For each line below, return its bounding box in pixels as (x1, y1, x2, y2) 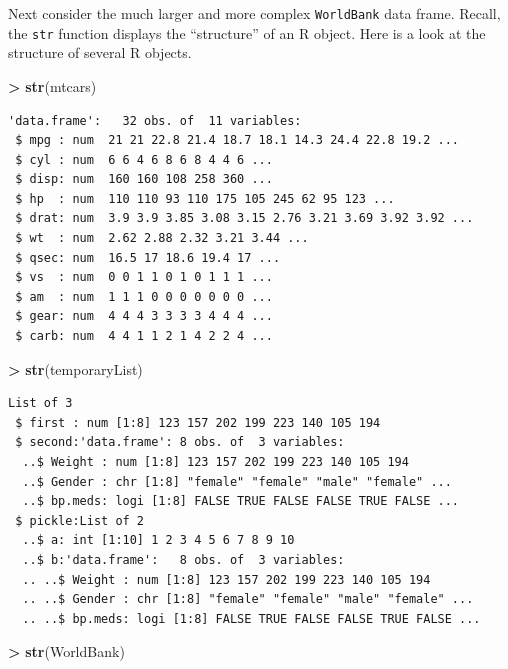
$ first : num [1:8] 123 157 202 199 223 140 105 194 (15, 415, 381, 430)
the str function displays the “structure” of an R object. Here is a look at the (8, 22, 486, 43)
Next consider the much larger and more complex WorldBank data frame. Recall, (8, 3, 501, 23)
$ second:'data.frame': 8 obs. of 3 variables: (15, 435, 345, 450)
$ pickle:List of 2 (15, 513, 145, 528)
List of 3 (8, 396, 73, 411)
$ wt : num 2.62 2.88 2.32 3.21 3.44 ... (15, 231, 309, 246)
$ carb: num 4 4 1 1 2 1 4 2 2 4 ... (15, 329, 273, 344)
